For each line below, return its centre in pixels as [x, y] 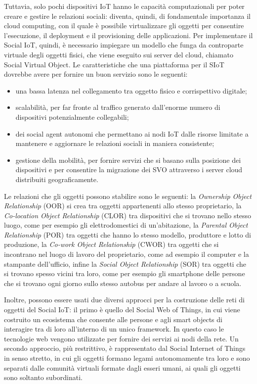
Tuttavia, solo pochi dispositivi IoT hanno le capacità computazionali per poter [124, 6]
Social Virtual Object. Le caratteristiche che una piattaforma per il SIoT [114, 64]
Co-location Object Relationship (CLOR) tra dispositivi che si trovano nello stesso [128, 215]
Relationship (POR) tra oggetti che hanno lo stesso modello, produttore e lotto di [128, 234]
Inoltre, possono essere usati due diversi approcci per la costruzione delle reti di [124, 300]
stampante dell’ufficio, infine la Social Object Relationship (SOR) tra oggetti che [125, 264]
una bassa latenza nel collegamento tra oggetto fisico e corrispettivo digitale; [131, 90]
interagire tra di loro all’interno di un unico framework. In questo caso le [114, 329]
